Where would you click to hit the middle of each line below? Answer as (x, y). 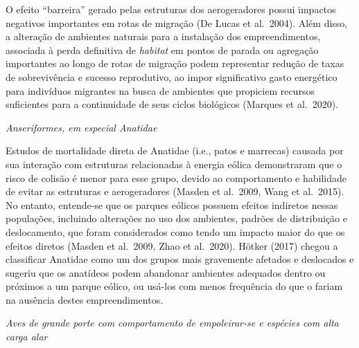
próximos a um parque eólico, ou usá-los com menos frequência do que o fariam (174, 286)
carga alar (27, 337)
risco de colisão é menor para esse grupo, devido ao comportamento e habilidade (176, 177)
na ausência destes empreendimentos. (85, 299)
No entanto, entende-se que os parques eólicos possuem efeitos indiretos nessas (172, 204)
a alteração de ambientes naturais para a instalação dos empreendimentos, (163, 36)
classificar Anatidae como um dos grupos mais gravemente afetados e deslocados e (180, 259)
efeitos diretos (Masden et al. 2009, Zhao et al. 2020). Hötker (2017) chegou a (172, 245)
